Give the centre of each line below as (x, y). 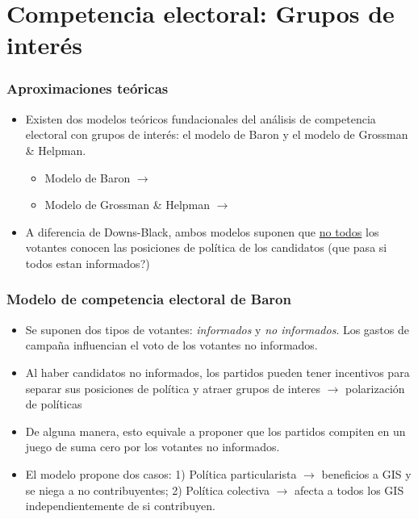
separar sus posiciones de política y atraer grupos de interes (173, 388)
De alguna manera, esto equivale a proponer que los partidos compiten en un (215, 431)
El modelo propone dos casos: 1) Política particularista (161, 473)
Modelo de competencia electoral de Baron (149, 299)
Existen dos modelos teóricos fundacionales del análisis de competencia (201, 118)
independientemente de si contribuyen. (120, 506)
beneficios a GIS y (366, 473)
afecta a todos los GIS (349, 490)
